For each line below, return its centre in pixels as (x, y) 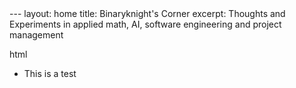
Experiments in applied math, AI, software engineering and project (145, 24)
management (36, 35)
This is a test (50, 73)
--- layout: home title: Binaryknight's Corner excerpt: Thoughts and (147, 13)
